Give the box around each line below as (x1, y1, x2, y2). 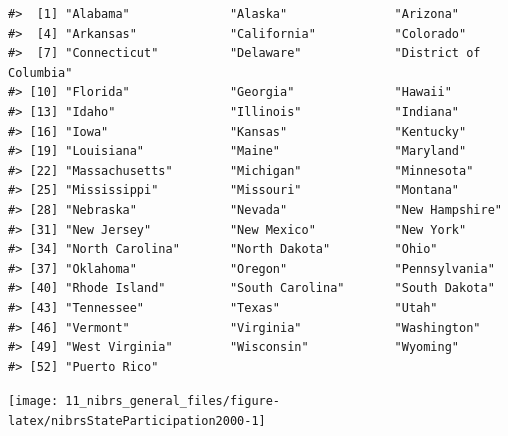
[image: (8, 394, 59, 409)
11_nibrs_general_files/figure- (65, 394, 281, 409)
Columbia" (8, 65, 73, 80)
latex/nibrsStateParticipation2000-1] (8, 413, 266, 428)
